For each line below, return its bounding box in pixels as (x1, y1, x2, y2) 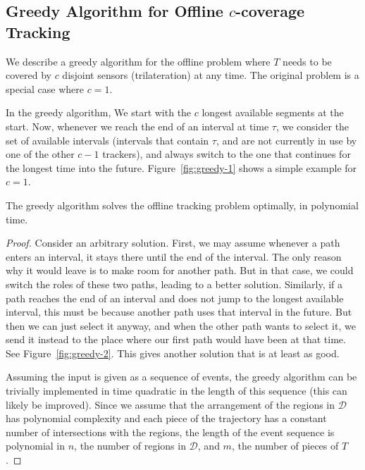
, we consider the (276, 118, 349, 133)
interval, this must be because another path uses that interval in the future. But (6, 304, 352, 319)
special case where (6, 81, 84, 96)
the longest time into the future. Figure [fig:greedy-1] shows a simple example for (6, 160, 357, 175)
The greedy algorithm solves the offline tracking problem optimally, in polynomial (6, 197, 359, 212)
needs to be (283, 54, 332, 68)
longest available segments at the (202, 105, 344, 120)
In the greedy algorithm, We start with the (6, 105, 192, 120)
